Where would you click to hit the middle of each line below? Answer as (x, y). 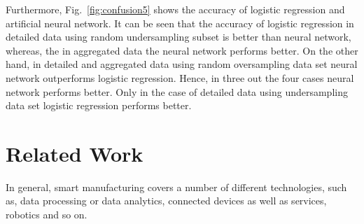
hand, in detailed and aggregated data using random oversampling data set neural (182, 64)
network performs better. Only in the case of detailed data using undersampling (177, 91)
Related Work (75, 153)
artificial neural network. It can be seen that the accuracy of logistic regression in (180, 23)
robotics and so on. (47, 215)
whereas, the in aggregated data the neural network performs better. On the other (182, 50)
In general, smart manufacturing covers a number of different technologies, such (176, 187)
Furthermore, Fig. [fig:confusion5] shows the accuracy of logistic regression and (175, 9)
